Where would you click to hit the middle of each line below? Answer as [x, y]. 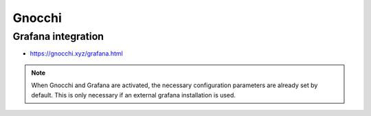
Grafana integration [58, 36]
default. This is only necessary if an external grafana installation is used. [134, 95]
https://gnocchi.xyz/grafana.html [76, 54]
